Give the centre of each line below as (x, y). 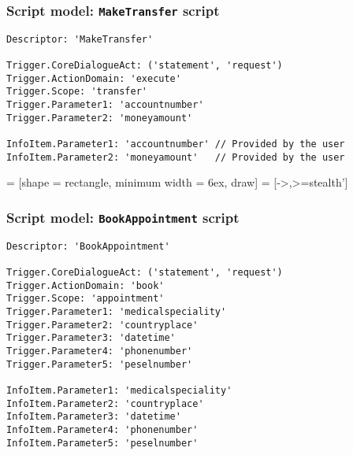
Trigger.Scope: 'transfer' (77, 92)
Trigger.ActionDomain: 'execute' (94, 78)
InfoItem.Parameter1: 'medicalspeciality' (119, 390)
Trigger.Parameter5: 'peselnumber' (100, 364)
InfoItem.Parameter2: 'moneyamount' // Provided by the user (176, 157)
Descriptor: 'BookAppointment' (88, 246)
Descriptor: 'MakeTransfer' (80, 39)
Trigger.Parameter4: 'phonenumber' (100, 351)
